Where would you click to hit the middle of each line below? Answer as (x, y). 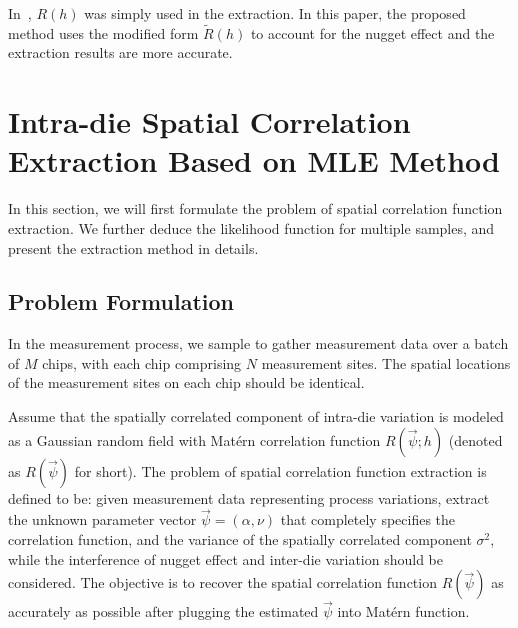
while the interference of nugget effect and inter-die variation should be (226, 558)
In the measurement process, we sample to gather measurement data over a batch (258, 343)
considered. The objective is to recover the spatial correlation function (222, 582)
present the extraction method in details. (133, 247)
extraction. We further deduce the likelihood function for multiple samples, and (251, 227)
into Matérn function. (403, 611)
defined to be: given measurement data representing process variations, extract (249, 497)
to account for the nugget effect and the (372, 32)
